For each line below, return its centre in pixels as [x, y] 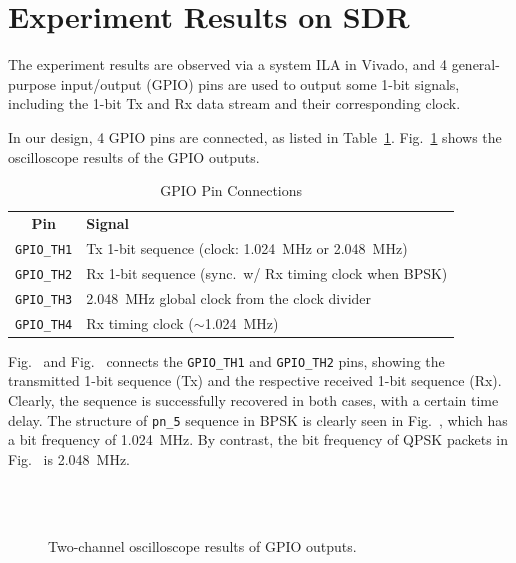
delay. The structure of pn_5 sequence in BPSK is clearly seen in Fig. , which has [258, 419]
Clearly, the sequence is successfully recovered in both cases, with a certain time [253, 399]
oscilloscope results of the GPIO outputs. [134, 156]
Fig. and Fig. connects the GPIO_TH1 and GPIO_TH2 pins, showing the [226, 360]
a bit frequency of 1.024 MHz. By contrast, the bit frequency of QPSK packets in [258, 439]
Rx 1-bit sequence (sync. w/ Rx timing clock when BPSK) [267, 272]
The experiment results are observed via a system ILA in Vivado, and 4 [227, 64]
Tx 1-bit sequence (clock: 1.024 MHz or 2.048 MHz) [247, 247]
